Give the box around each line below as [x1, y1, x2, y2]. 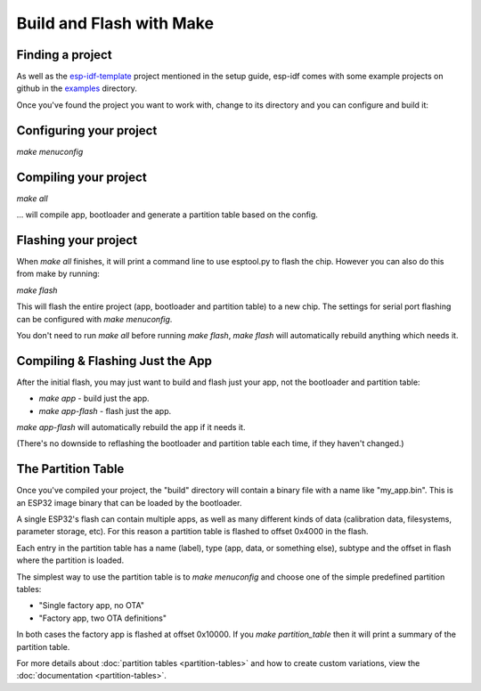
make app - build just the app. [38, 393, 151, 404]
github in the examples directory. [16, 83, 138, 93]
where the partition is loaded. [16, 555, 125, 565]
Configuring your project [16, 123, 158, 138]
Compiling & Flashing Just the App [16, 353, 213, 369]
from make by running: [16, 268, 100, 280]
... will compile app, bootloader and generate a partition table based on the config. [16, 209, 318, 220]
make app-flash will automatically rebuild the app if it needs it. [16, 421, 246, 432]
